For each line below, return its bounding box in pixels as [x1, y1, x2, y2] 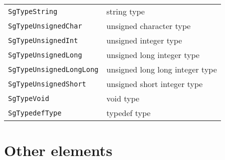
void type [106, 92, 140, 104]
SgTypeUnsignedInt [8, 36, 78, 44]
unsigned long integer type [106, 49, 200, 60]
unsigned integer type [106, 34, 182, 46]
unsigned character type [106, 20, 191, 31]
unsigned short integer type [106, 78, 203, 89]
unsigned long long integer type [106, 63, 217, 75]
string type [106, 5, 145, 17]
